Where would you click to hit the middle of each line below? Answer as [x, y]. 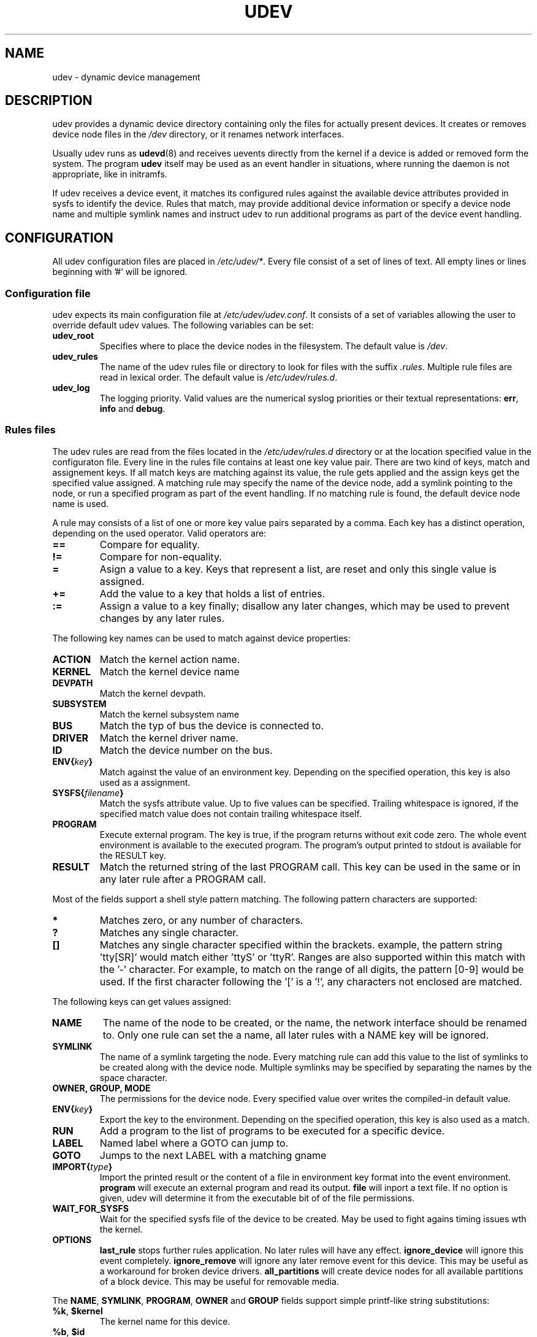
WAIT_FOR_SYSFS [90, 1208]
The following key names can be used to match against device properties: [201, 638]
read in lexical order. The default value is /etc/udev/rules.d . [219, 378]
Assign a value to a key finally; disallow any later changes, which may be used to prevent [305, 606]
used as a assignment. [145, 782]
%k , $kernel [78, 1311]
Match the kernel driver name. [169, 738]
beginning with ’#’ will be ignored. [120, 272]
